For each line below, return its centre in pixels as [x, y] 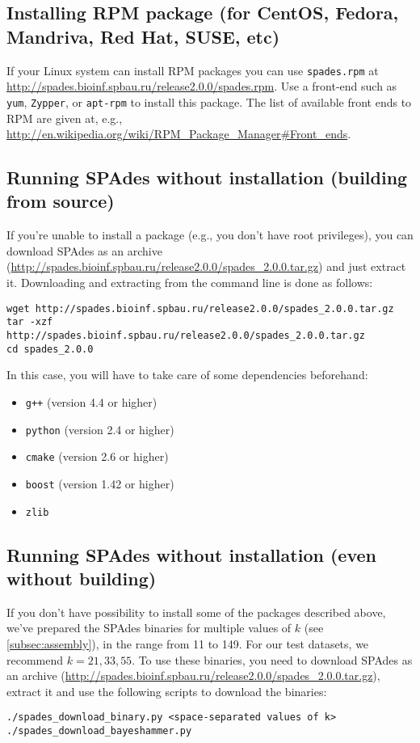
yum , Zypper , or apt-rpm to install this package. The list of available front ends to [209, 101]
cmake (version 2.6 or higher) [97, 456]
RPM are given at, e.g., [65, 118]
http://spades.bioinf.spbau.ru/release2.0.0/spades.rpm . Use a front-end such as [202, 86]
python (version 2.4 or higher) [100, 429]
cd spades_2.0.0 [50, 349]
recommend [35, 659]
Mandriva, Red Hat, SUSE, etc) [143, 36]
